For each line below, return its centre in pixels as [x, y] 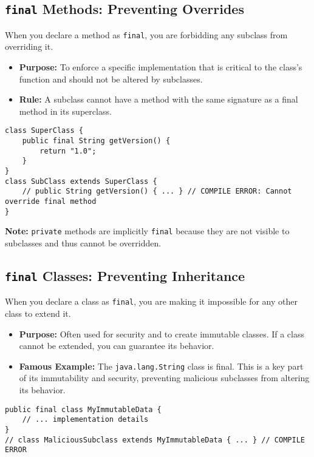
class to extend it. [38, 313]
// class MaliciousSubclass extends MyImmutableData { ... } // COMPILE [155, 440]
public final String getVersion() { [96, 141]
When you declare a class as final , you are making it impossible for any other [151, 301]
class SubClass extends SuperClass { [81, 181]
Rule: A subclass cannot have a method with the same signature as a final [159, 99]
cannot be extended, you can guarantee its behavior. [117, 346]
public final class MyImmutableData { [83, 409]
